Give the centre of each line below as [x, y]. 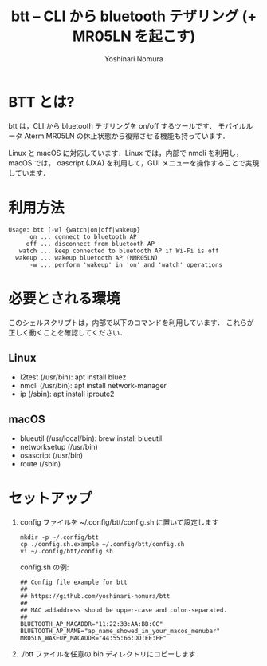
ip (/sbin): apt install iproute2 [67, 394]
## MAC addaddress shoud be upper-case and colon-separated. [124, 610]
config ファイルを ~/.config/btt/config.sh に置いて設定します [119, 522]
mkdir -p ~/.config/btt [59, 537]
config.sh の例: [44, 567]
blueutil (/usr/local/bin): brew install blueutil [91, 438]
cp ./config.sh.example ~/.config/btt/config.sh [102, 545]
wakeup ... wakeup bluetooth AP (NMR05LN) [87, 258]
